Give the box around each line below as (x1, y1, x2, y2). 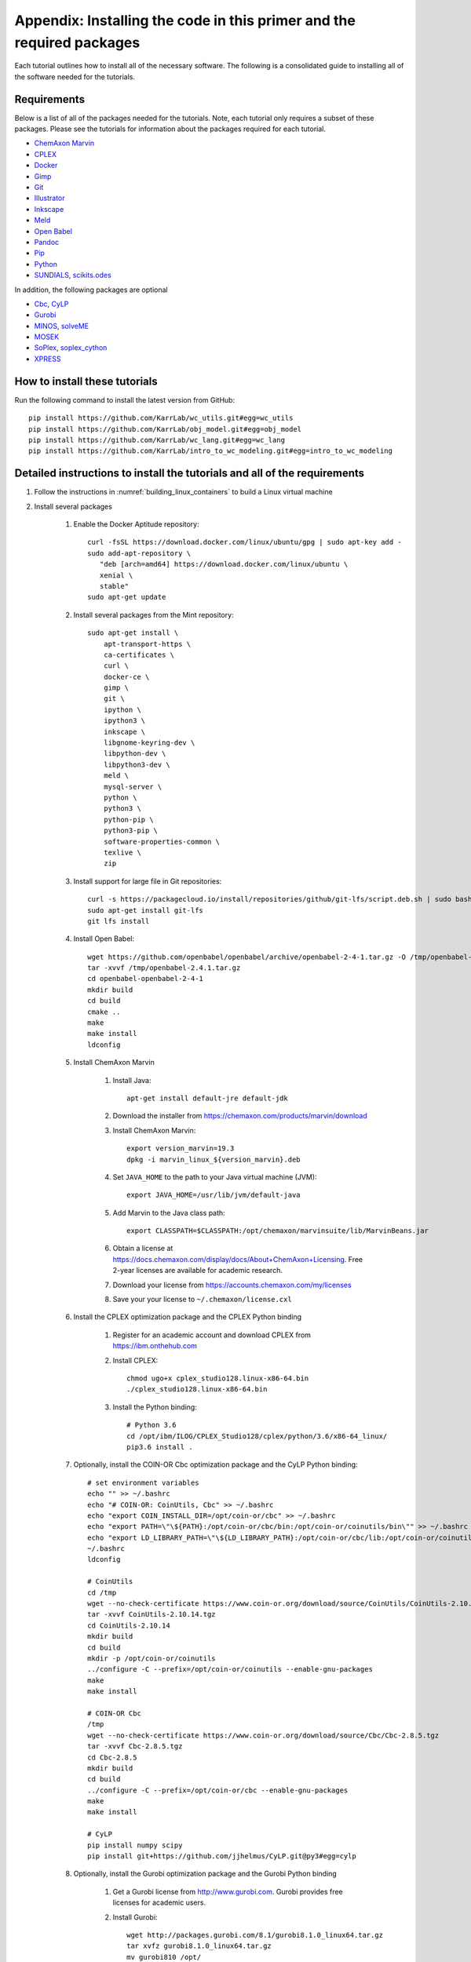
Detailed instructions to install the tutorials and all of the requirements (14, 467, 365, 480)
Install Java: (112, 1075, 152, 1085)
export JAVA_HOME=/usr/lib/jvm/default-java (126, 1191, 301, 1200)
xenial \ (99, 571, 133, 580)
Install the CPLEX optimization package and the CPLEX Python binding (73, 1312, 302, 1322)
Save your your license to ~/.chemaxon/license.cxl (112, 1295, 292, 1304)
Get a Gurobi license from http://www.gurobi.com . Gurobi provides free (112, 1887, 343, 1896)
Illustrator (34, 193, 66, 203)
